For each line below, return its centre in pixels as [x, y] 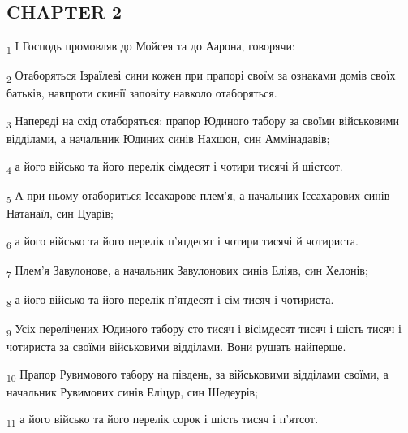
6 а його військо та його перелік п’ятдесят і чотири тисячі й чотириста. [183, 241]
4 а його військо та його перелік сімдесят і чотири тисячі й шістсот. [175, 167]
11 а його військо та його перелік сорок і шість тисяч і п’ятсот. [163, 420]
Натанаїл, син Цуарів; [60, 213]
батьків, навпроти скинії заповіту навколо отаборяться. [142, 93]
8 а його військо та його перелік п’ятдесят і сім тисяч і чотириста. [170, 300]
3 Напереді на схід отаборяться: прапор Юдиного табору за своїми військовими [203, 121]
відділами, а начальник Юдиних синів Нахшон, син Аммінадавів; [168, 139]
